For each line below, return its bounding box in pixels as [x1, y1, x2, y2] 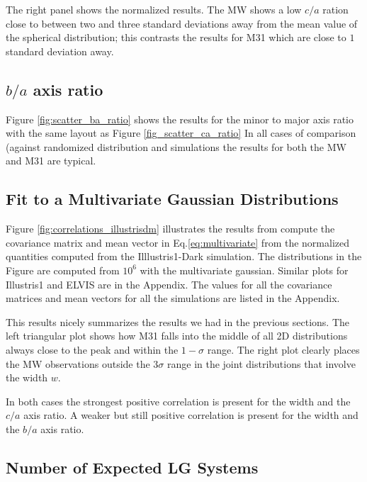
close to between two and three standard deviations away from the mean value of [6, 16, 358, 30]
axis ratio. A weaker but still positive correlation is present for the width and [23, 408, 358, 422]
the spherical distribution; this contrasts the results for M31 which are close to [6, 30, 346, 45]
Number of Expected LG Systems [6, 456, 259, 478]
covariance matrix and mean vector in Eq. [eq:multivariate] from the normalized [6, 235, 350, 250]
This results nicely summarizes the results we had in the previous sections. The [6, 314, 350, 329]
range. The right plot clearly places [207, 342, 360, 357]
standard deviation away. [6, 43, 114, 58]
